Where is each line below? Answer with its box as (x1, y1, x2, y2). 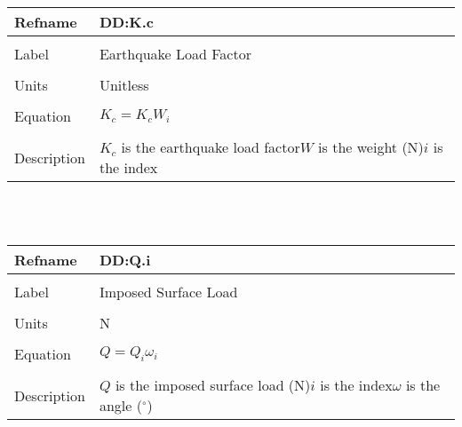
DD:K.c (99, 12, 154, 32)
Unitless (99, 75, 149, 95)
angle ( (99, 395, 142, 416)
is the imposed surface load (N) (115, 375, 311, 396)
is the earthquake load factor (121, 137, 300, 157)
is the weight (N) (318, 137, 424, 157)
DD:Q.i (99, 249, 151, 271)
